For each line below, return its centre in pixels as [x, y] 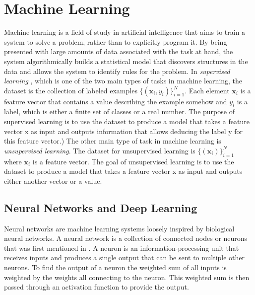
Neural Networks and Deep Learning [101, 207]
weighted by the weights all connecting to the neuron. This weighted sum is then [127, 277]
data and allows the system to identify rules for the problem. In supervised [117, 71]
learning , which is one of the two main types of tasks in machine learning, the [123, 81]
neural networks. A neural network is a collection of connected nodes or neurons [126, 238]
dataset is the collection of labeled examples [71, 90]
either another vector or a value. [53, 181]
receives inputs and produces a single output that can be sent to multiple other [125, 258]
